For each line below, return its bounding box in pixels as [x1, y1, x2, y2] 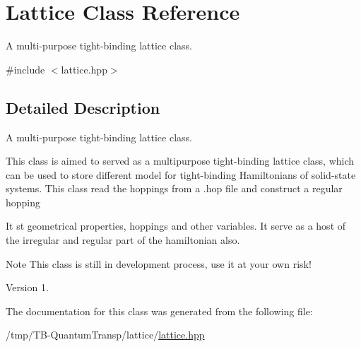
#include [6, 61, 45, 76]
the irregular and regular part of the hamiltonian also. [6, 233, 240, 247]
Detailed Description [6, 96, 160, 118]
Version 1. [6, 280, 49, 295]
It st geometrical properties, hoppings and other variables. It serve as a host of [6, 218, 346, 233]
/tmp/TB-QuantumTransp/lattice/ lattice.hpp [6, 327, 205, 342]
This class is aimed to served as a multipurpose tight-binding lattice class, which [6, 153, 355, 168]
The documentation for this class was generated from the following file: [6, 303, 313, 318]
